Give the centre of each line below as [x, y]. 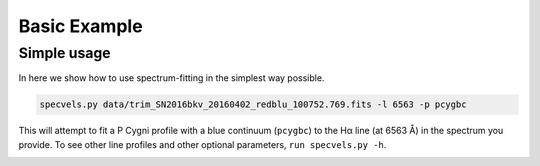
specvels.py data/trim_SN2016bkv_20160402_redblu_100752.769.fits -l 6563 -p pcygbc [253, 104]
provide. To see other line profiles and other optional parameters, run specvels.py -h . [202, 144]
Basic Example [81, 26]
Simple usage [64, 53]
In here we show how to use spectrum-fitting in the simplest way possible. [171, 78]
